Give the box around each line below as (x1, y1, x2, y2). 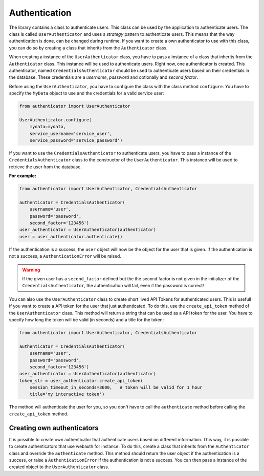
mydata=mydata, (29, 124, 66, 130)
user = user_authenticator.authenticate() (19, 234, 123, 239)
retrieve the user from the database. (9, 164, 82, 170)
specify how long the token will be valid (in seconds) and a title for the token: (9, 317, 164, 322)
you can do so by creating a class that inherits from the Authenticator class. (9, 45, 168, 51)
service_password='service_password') (29, 137, 123, 143)
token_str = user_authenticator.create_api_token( (19, 378, 144, 384)
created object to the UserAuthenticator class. (9, 464, 110, 470)
